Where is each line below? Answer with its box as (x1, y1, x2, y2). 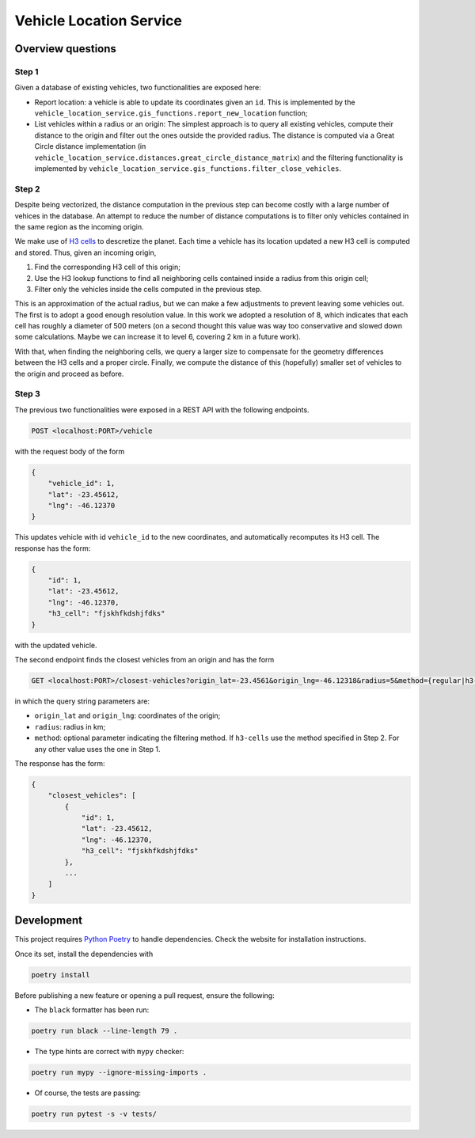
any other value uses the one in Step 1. (34, 744, 161, 753)
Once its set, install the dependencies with (14, 949, 154, 958)
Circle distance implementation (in (34, 142, 146, 151)
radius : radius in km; (34, 722, 106, 731)
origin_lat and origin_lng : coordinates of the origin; (34, 711, 221, 720)
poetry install (31, 970, 90, 979)
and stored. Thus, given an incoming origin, (14, 248, 157, 257)
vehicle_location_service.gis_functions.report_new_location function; (34, 108, 308, 118)
